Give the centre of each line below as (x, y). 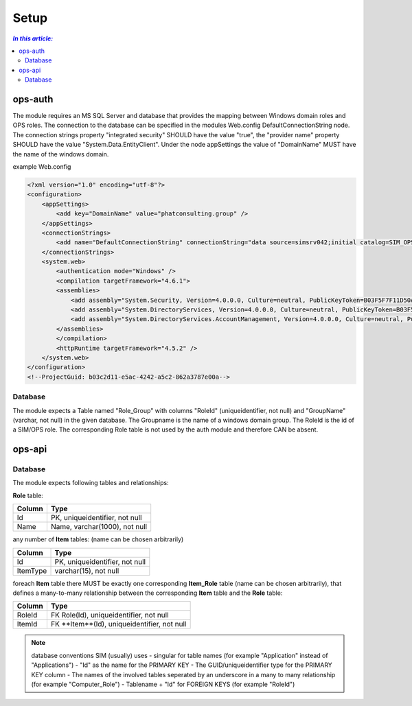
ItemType (32, 571)
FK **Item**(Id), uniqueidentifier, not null (118, 624)
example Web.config (42, 166)
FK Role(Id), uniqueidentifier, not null (110, 615)
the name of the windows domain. (61, 154)
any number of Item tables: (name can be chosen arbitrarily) (98, 539)
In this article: (33, 38)
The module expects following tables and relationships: (91, 483)
